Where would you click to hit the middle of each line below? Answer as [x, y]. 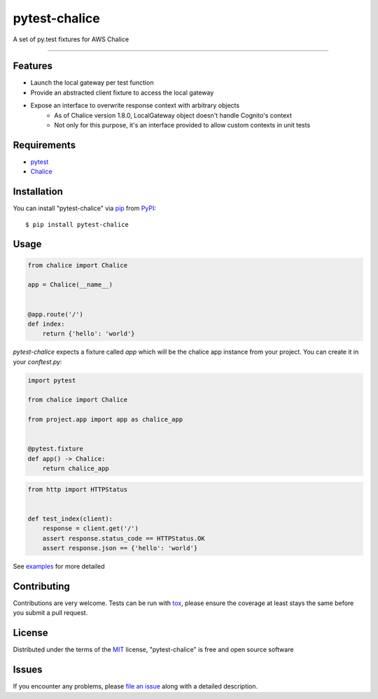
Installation [38, 192]
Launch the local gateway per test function [92, 83]
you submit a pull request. [50, 613]
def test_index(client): [70, 519]
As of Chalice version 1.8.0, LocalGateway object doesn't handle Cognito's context [173, 115]
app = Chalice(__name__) [70, 285]
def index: [46, 324]
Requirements [44, 145]
